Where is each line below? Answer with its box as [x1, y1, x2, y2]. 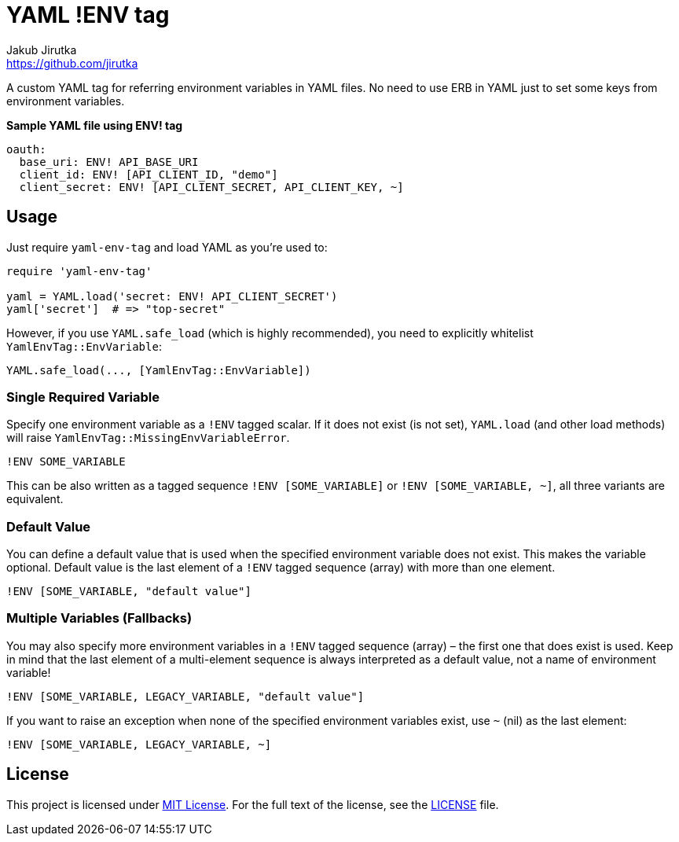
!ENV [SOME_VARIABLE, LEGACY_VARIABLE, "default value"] [6, 689, 365, 703]
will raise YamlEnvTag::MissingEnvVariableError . [6, 431, 290, 445]
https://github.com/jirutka [6, 56, 138, 70]
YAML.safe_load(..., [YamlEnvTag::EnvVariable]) [6, 363, 311, 377]
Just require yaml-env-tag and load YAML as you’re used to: [6, 240, 328, 254]
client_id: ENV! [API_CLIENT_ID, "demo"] [19, 167, 278, 181]
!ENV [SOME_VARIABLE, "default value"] [6, 585, 251, 598]
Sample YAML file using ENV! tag [6, 118, 183, 132]
